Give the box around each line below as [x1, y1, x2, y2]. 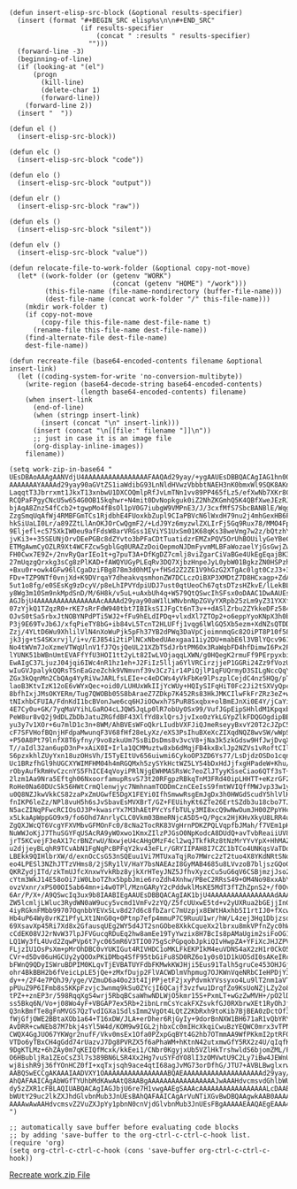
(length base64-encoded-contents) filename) [80, 387, 247, 396]
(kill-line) [41, 78, 86, 87]
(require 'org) [9, 1139, 65, 1147]
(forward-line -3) [17, 47, 86, 56]
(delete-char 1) [41, 86, 101, 95]
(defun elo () [9, 171, 62, 180]
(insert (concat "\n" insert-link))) [41, 418, 179, 427]
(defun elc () [9, 148, 62, 157]
